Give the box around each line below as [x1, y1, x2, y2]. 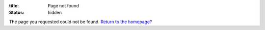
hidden [48, 10, 62, 16]
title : [9, 3, 19, 8]
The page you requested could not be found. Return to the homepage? [9, 19, 152, 25]
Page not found [48, 3, 79, 8]
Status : [9, 10, 25, 16]
